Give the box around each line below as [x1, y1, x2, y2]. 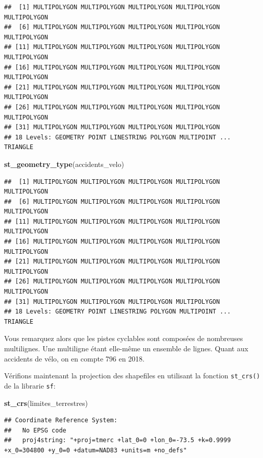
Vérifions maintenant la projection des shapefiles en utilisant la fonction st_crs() [4, 370, 260, 381]
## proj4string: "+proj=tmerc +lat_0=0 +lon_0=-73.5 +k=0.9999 [4, 437, 231, 444]
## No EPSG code [4, 426, 66, 434]
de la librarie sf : [4, 380, 56, 391]
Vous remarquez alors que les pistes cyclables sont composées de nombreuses [4, 333, 243, 344]
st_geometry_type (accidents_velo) [4, 158, 124, 169]
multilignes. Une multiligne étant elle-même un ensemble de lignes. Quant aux [4, 343, 249, 353]
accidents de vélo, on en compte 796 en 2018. [4, 353, 145, 364]
